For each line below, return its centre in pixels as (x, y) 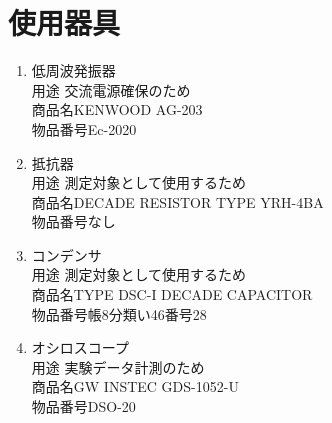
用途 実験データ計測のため (118, 366)
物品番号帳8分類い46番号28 (119, 313)
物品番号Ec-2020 (84, 128)
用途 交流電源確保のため (111, 89)
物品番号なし (73, 221)
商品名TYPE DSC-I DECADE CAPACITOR (172, 294)
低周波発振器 (73, 70)
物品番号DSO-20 (83, 406)
